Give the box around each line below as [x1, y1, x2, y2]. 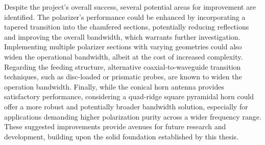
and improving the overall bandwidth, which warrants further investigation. [4, 31, 240, 42]
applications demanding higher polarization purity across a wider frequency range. [4, 111, 261, 122]
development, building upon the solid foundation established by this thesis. [4, 131, 239, 141]
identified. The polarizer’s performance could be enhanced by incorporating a [4, 11, 246, 22]
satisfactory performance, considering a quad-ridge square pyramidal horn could [4, 91, 254, 102]
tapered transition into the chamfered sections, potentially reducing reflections [4, 21, 249, 32]
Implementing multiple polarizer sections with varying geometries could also [4, 41, 242, 52]
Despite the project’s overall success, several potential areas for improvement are [4, 2, 256, 12]
